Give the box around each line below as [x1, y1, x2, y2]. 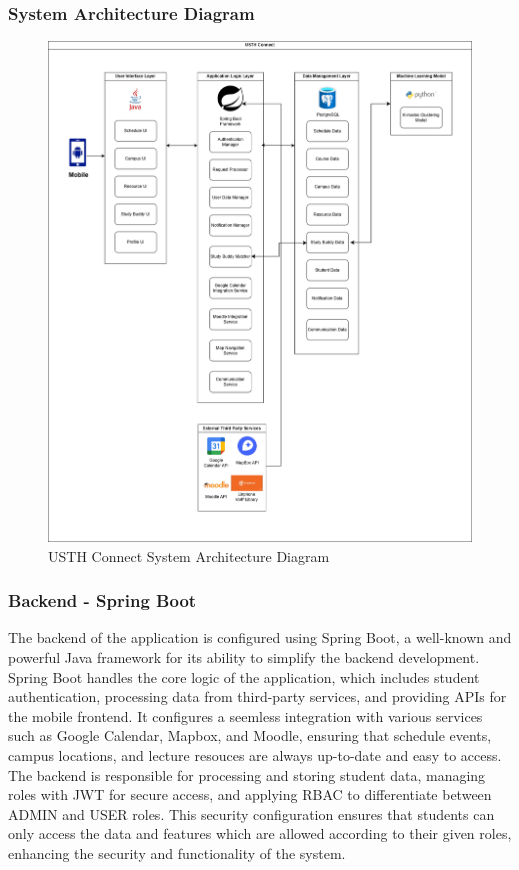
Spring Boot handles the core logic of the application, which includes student [8, 666, 480, 687]
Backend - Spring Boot [8, 588, 197, 613]
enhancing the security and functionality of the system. [8, 842, 346, 863]
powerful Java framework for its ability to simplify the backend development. [8, 646, 480, 667]
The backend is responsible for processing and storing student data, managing [8, 764, 486, 785]
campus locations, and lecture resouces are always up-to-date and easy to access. [8, 744, 502, 765]
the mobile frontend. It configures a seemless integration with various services [8, 705, 483, 726]
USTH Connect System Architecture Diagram [48, 545, 330, 566]
